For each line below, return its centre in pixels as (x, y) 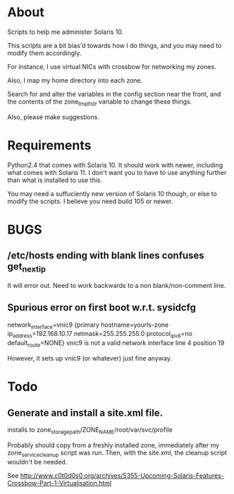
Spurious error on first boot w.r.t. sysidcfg (101, 308)
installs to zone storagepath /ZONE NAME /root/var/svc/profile (90, 430)
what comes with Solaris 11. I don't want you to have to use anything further (117, 172)
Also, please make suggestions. (54, 116)
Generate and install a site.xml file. (85, 412)
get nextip (27, 267)
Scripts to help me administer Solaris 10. (66, 32)
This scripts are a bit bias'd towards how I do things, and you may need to (115, 45)
